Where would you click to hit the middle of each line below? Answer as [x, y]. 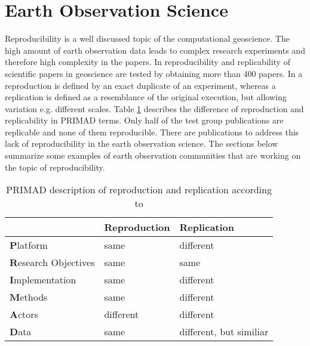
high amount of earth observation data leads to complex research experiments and [155, 50]
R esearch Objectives [52, 262]
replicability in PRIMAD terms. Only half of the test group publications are [144, 120]
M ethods [29, 297]
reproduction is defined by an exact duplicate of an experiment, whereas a [140, 85]
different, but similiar [224, 332]
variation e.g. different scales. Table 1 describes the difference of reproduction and [154, 108]
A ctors [24, 314]
